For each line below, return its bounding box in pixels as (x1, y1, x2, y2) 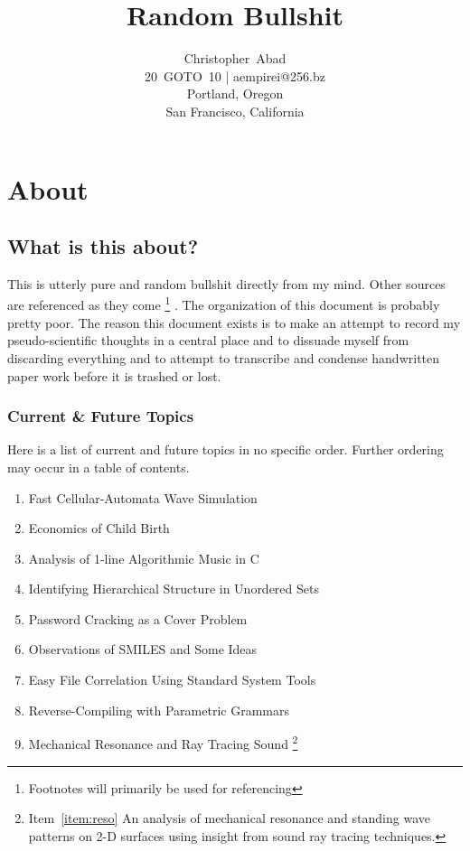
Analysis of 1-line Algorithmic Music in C (28, 548, 259, 567)
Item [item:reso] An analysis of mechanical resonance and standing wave (28, 809, 430, 828)
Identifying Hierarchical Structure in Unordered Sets (28, 579, 319, 598)
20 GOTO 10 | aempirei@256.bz (144, 66, 326, 85)
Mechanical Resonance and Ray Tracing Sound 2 (28, 732, 298, 753)
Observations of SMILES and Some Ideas (28, 640, 258, 659)
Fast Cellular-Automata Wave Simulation (28, 488, 258, 507)
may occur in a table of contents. (7, 457, 190, 476)
